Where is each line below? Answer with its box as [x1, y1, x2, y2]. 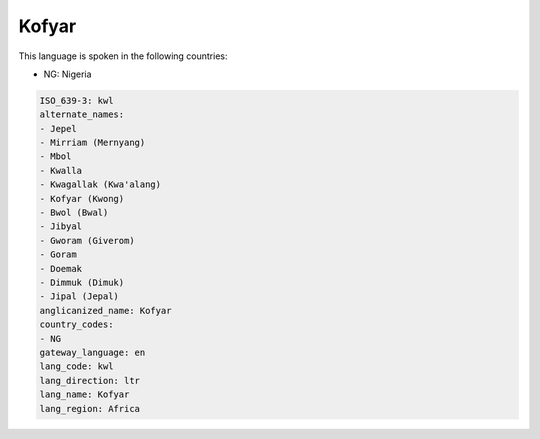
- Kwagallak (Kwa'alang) [39, 179, 162, 190]
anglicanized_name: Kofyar [39, 305, 172, 316]
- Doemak [39, 263, 83, 274]
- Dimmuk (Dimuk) [39, 277, 125, 288]
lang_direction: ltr [39, 375, 140, 386]
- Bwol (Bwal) [39, 207, 109, 219]
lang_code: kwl [39, 361, 114, 372]
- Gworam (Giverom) [39, 235, 135, 246]
